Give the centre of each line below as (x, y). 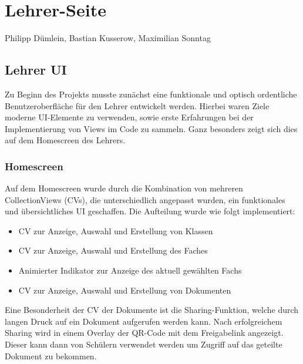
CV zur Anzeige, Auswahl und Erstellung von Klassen (116, 230)
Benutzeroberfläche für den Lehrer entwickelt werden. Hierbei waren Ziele (137, 105)
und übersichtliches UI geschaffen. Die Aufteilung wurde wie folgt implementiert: (150, 211)
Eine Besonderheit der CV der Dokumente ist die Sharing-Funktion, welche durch (152, 310)
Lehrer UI (36, 70)
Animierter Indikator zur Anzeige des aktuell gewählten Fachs (130, 270)
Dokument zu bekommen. (51, 355)
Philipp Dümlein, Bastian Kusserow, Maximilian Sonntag (108, 38)
